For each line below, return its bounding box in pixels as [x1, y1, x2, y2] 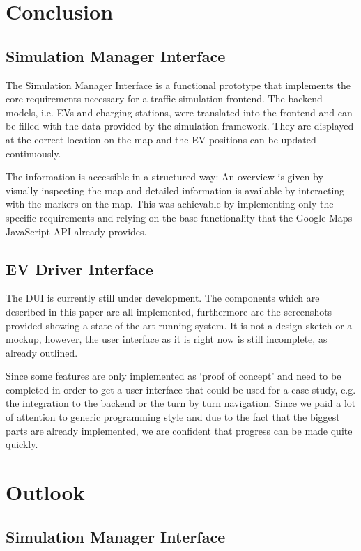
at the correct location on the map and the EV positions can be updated [6, 132, 316, 146]
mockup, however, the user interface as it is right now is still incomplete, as [6, 332, 328, 346]
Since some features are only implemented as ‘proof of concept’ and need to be [6, 368, 341, 383]
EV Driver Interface [6, 258, 153, 279]
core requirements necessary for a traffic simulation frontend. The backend [6, 91, 323, 106]
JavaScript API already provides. [6, 224, 147, 238]
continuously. [6, 146, 61, 160]
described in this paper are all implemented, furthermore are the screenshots [6, 304, 332, 318]
